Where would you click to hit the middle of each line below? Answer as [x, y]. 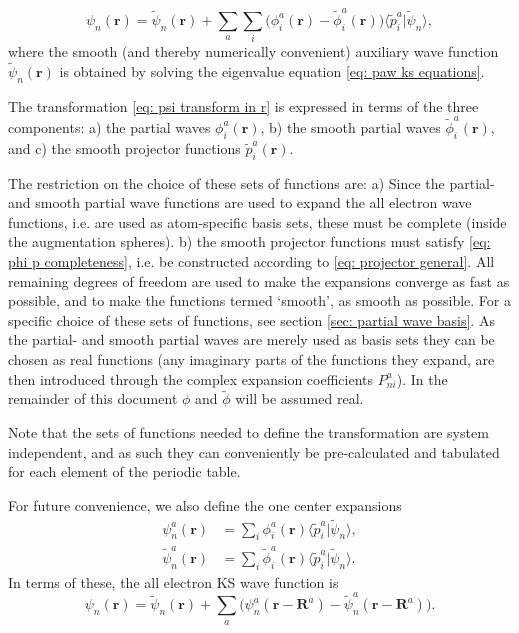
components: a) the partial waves [109, 126]
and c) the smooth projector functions [124, 147]
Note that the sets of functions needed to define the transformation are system [248, 431]
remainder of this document [93, 398]
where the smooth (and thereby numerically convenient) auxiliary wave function [253, 51]
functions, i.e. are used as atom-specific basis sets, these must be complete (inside [257, 221]
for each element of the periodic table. [124, 471]
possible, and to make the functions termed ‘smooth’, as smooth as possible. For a [260, 300]
